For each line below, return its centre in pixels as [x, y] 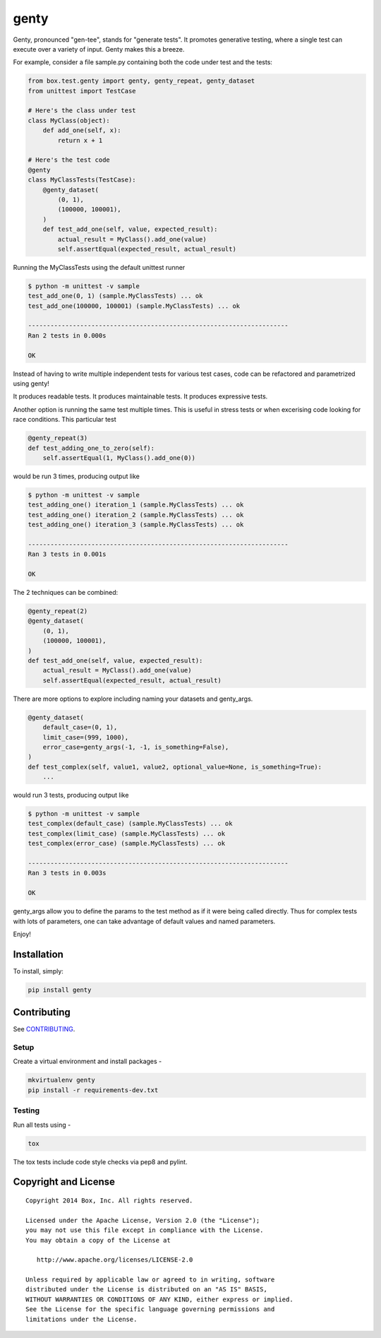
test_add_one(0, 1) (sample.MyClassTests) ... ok [115, 296]
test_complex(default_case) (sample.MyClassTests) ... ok [130, 824]
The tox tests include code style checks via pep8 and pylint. [100, 1161]
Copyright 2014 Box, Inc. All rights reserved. [109, 1200]
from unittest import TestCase [82, 91]
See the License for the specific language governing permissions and [150, 1309]
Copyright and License [64, 1182]
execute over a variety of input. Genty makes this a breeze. [99, 49]
